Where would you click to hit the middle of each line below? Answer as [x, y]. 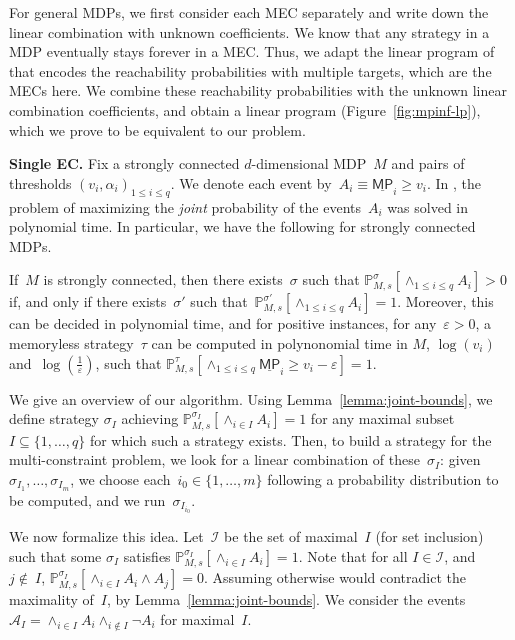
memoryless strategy [71, 342]
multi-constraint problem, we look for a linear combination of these [214, 459]
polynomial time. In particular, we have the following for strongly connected [242, 226]
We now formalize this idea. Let [106, 536]
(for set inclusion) [429, 536]
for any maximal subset [382, 418]
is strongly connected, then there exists [163, 279]
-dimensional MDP [309, 163]
